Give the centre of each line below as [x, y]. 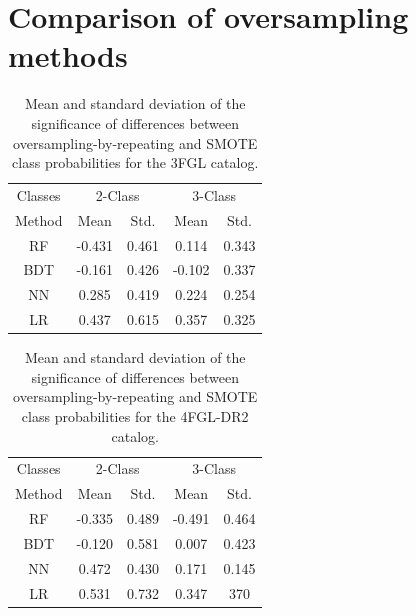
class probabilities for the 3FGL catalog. [135, 162]
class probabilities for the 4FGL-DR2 [135, 416]
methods [68, 55]
